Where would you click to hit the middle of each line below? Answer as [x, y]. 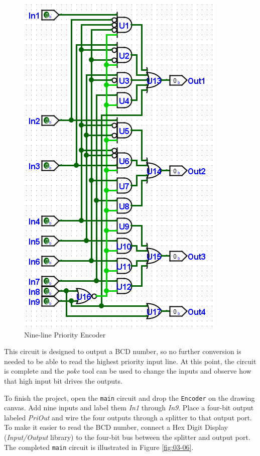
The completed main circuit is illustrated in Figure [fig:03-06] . [99, 447]
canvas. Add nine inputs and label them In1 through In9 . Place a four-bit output [129, 408]
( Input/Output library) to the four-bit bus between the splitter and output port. [127, 437]
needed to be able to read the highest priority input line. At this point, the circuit [130, 361]
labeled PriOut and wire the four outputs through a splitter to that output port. [128, 417]
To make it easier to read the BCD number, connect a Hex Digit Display [116, 427]
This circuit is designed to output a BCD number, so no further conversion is [123, 351]
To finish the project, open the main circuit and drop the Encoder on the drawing [129, 397]
